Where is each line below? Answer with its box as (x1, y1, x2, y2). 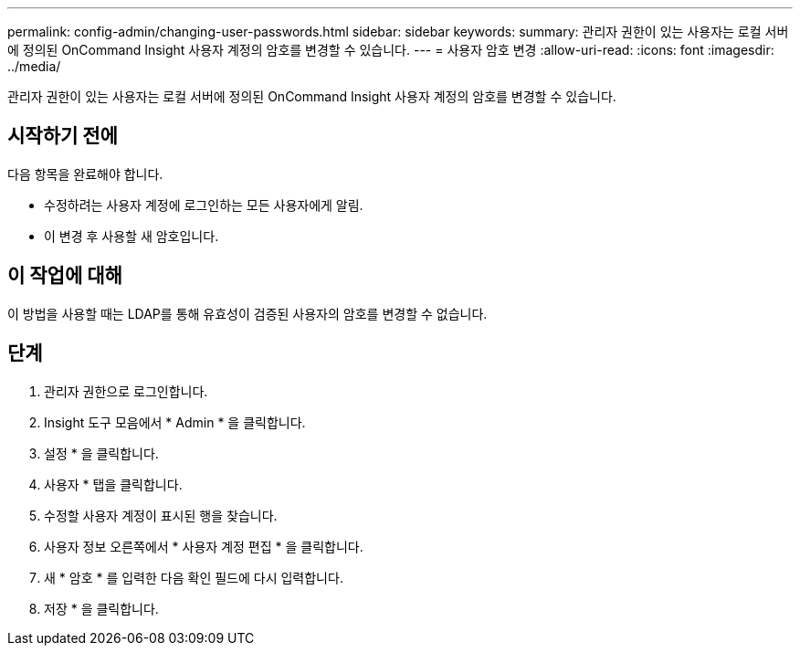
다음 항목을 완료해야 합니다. (7, 165, 163, 182)
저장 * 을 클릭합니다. (44, 600, 159, 616)
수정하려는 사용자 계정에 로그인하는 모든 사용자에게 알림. (44, 196, 363, 213)
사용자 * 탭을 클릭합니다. (44, 476, 183, 492)
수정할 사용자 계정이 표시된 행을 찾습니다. (44, 507, 278, 523)
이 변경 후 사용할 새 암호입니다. (44, 227, 219, 244)
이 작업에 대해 (7, 264, 122, 288)
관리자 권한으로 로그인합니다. (44, 383, 208, 399)
